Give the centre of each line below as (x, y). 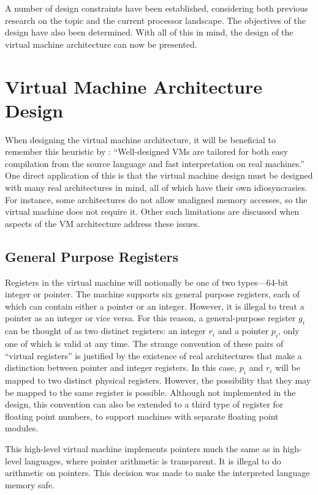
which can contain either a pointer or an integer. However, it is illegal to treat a (155, 306)
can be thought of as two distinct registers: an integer (105, 331)
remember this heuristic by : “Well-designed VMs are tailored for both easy (146, 151)
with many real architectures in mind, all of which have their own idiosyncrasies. (156, 188)
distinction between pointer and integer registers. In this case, (121, 367)
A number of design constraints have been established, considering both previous (157, 8)
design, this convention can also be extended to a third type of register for (144, 404)
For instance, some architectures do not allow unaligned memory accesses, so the (156, 199)
